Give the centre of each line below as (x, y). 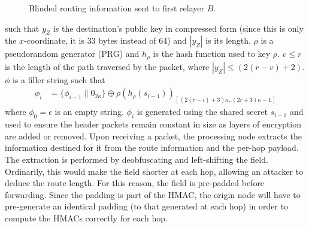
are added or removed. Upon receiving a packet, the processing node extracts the (153, 136)
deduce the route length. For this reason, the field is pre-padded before (135, 183)
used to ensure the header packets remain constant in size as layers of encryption (153, 124)
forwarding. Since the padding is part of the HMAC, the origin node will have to (153, 194)
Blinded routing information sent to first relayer (117, 8)
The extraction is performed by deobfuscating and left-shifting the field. (137, 159)
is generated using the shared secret (202, 112)
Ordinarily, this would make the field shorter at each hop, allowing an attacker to (154, 171)
